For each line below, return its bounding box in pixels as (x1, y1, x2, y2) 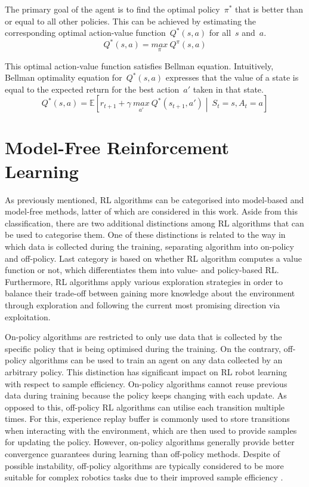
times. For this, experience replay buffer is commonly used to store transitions (5, 412, 290, 425)
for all (209, 26, 231, 39)
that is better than (235, 3, 304, 15)
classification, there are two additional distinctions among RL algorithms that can (5, 216, 304, 229)
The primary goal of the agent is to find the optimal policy (5, 3, 220, 15)
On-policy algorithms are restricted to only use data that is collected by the (5, 330, 282, 343)
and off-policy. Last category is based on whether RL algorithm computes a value (5, 252, 302, 264)
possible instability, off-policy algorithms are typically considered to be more (5, 459, 284, 471)
